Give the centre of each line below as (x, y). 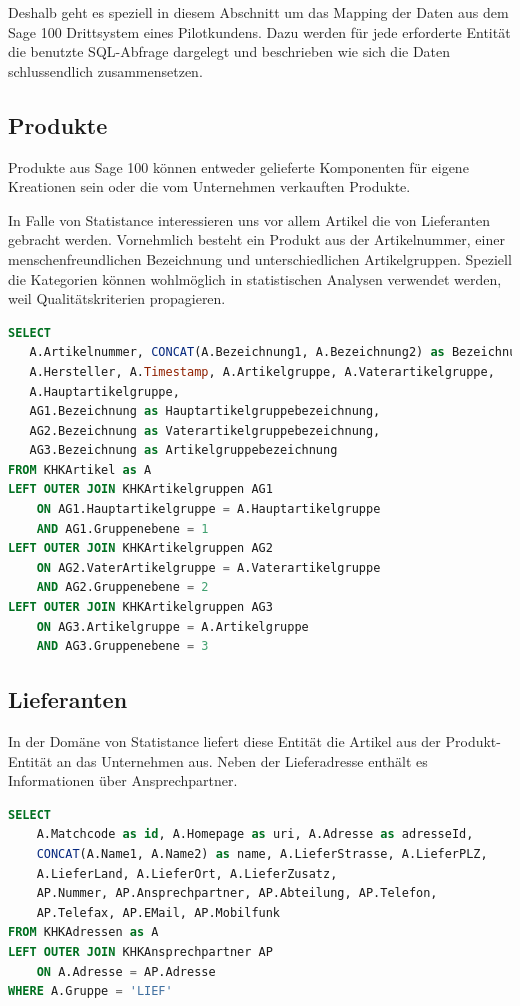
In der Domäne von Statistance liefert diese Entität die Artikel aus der (224, 741)
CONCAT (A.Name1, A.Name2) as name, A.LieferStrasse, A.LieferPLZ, (262, 854)
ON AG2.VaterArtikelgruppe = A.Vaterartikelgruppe (208, 567)
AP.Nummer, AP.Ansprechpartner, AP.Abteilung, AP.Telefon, (237, 893)
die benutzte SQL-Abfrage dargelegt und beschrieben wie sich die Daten (229, 51)
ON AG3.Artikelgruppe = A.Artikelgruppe (172, 626)
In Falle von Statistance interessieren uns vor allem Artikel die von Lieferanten (249, 219)
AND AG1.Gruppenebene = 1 (122, 528)
